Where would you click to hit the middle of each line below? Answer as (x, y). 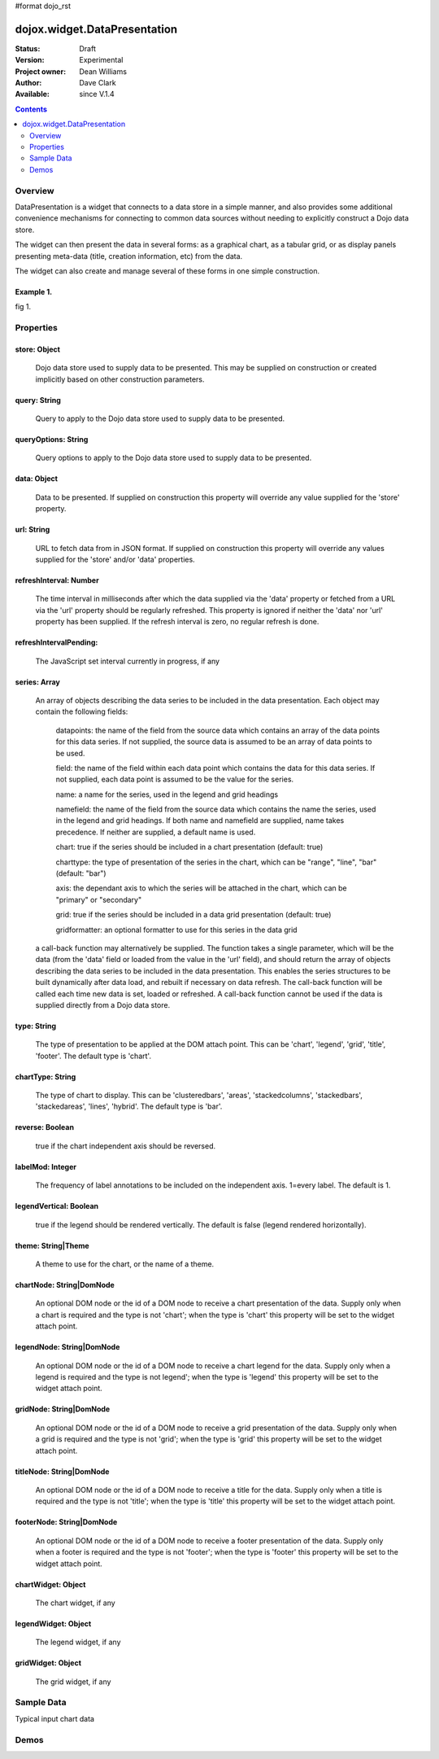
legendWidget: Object (53, 1623)
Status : (28, 48)
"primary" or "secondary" (99, 899)
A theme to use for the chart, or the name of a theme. (125, 1264)
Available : (33, 94)
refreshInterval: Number (57, 580)
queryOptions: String (52, 440)
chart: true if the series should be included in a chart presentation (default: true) (189, 847)
